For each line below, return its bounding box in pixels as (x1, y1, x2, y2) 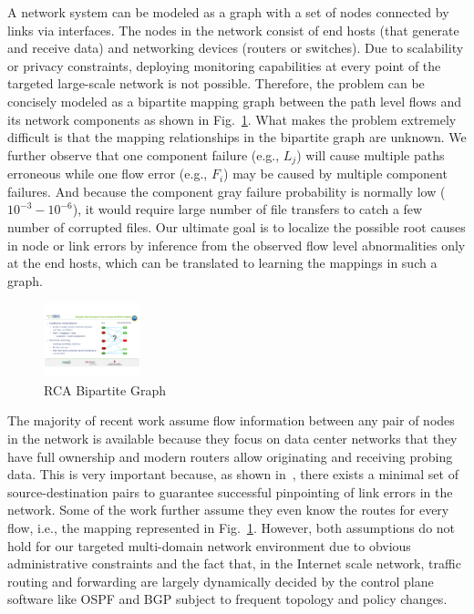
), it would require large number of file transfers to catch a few (72, 200, 423, 219)
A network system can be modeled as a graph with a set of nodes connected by (7, 3, 449, 21)
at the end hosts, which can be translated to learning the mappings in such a (7, 253, 438, 272)
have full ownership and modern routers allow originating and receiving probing (7, 446, 453, 466)
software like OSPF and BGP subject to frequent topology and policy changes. (7, 589, 448, 609)
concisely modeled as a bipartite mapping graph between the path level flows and (7, 91, 462, 110)
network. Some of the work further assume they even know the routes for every (7, 500, 449, 519)
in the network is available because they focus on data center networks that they (7, 429, 458, 448)
